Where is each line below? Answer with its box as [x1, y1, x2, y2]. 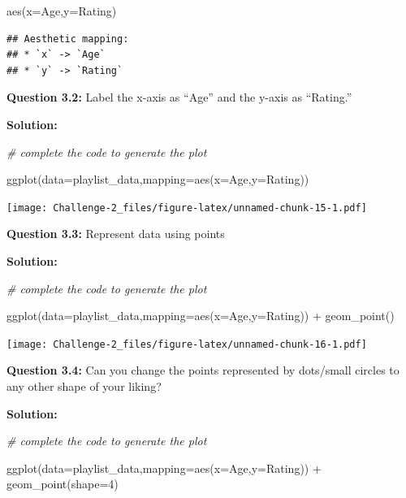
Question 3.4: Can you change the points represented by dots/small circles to [6, 362, 400, 379]
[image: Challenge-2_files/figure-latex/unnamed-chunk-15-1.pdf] [6, 201, 367, 214]
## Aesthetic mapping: [6, 32, 129, 45]
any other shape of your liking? [6, 378, 162, 395]
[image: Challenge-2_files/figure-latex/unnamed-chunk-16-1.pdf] [6, 338, 367, 350]
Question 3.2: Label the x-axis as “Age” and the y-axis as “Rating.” [6, 89, 352, 106]
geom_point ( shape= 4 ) [6, 475, 119, 492]
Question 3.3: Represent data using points [6, 225, 225, 242]
